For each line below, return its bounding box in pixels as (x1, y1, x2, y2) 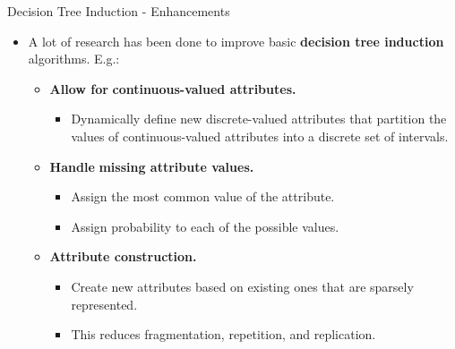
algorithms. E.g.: (28, 49, 120, 68)
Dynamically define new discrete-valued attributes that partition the (71, 109, 447, 128)
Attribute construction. (49, 247, 197, 266)
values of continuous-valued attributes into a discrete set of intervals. (71, 126, 449, 145)
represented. (71, 294, 138, 313)
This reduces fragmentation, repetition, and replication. (71, 325, 376, 344)
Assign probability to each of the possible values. (71, 217, 339, 235)
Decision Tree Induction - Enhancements (7, 2, 230, 20)
